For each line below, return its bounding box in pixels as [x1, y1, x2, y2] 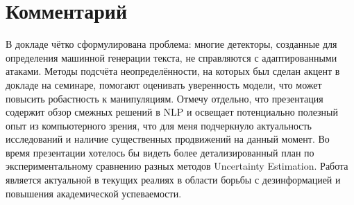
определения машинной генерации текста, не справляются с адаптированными [6, 50, 337, 64]
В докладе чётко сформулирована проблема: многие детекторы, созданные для [6, 37, 337, 51]
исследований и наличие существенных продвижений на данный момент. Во [6, 132, 330, 146]
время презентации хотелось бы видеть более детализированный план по [6, 145, 314, 159]
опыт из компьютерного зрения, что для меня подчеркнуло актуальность [6, 118, 312, 132]
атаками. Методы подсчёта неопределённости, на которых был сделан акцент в [6, 64, 340, 78]
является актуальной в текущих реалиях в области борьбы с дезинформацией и [6, 172, 341, 187]
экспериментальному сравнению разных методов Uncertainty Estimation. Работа [6, 159, 348, 173]
